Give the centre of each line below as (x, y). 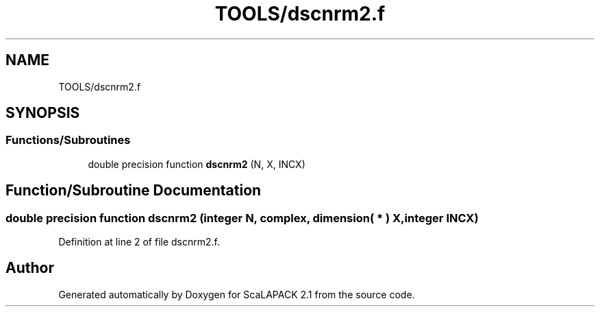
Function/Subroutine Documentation (134, 191)
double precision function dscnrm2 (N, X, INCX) (197, 164)
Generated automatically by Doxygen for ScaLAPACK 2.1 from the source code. (237, 294)
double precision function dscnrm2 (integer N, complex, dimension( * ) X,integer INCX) (242, 218)
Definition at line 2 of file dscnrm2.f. (139, 242)
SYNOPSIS (43, 113)
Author (30, 268)
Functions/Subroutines (68, 140)
